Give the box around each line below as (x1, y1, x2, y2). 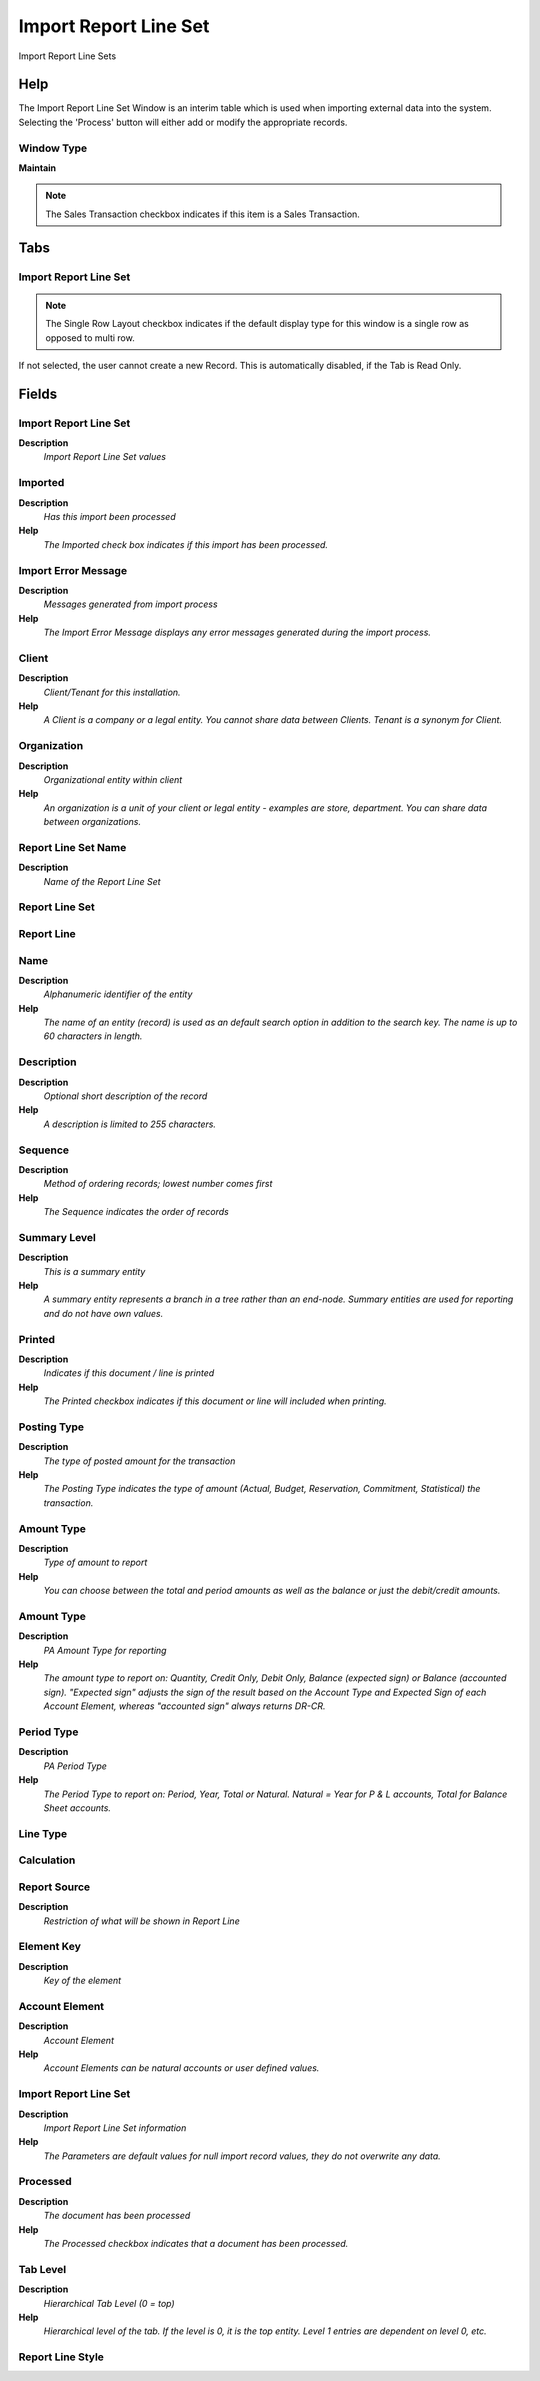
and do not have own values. (43, 1307, 164, 1319)
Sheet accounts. (43, 1801, 112, 1814)
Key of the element (43, 1975, 122, 1987)
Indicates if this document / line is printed (43, 1367, 215, 1379)
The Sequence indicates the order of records (43, 1206, 229, 1218)
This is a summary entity (43, 1265, 146, 1277)
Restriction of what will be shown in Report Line (43, 1915, 240, 1927)
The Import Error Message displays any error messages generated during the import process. (43, 626, 432, 639)
